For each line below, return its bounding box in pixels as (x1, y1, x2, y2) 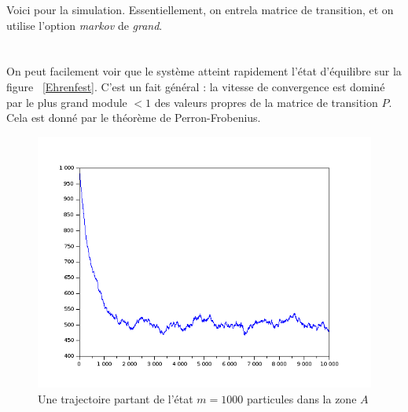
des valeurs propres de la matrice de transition (154, 94, 378, 110)
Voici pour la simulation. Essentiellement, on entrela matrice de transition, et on (6, 2, 394, 17)
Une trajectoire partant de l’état (38, 391, 193, 407)
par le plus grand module (6, 94, 127, 110)
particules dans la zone (246, 391, 357, 407)
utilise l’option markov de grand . (6, 17, 163, 33)
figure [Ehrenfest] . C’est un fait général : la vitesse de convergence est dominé (6, 78, 385, 94)
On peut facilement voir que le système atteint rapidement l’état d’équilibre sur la (6, 63, 402, 79)
